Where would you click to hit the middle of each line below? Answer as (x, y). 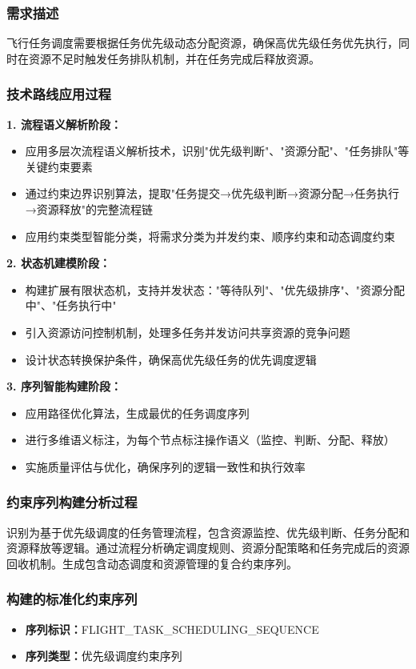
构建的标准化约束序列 (72, 599)
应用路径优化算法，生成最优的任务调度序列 (137, 413)
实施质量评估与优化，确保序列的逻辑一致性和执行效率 (165, 466)
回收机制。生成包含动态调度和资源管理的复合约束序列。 (152, 563)
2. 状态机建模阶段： (58, 263)
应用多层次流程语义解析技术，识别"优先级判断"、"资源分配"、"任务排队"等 (217, 151)
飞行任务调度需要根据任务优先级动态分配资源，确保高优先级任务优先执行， (202, 43)
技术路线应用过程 (59, 94)
